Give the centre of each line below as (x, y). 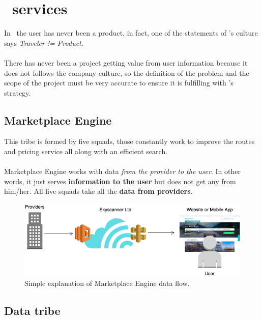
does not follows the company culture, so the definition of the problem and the (127, 72)
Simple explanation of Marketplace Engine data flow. (107, 283)
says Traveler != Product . (44, 42)
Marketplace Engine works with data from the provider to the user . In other (122, 171)
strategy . (18, 92)
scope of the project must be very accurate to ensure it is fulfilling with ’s (119, 83)
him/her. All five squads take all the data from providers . (98, 191)
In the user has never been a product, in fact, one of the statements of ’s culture (131, 33)
